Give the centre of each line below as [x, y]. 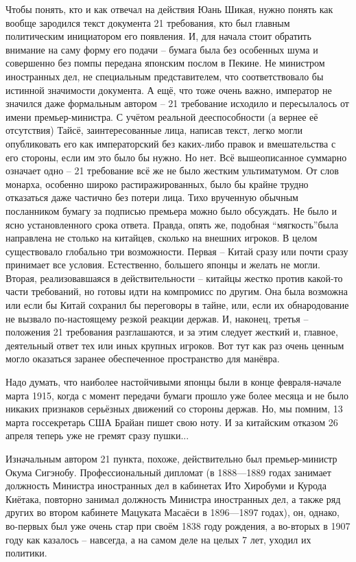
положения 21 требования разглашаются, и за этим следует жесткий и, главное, [172, 332]
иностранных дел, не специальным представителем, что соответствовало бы [165, 76]
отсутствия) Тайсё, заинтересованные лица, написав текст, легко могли [154, 130]
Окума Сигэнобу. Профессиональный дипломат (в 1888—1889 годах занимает [168, 472]
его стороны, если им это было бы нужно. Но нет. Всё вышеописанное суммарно [176, 157]
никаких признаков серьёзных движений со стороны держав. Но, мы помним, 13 [174, 409]
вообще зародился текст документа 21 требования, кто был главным [148, 22]
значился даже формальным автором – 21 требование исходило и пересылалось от [177, 103]
